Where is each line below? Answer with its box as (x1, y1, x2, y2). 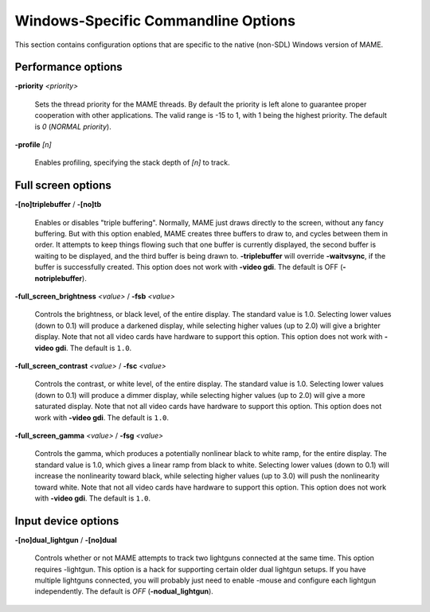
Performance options (14, 60, 123, 74)
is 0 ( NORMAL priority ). (34, 122, 111, 131)
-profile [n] (14, 140, 52, 150)
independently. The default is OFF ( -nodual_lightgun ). (34, 587, 214, 596)
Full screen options (14, 179, 111, 193)
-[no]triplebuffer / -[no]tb (14, 200, 102, 209)
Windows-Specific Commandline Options (14, 12, 296, 29)
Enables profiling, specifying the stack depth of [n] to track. (34, 158, 230, 167)
